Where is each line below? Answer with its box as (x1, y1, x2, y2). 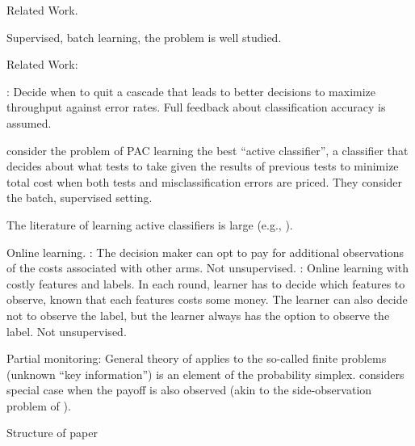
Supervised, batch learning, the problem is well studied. (6, 28, 282, 45)
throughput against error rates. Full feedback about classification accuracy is (6, 99, 386, 116)
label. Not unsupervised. (6, 322, 127, 339)
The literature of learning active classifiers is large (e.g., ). (6, 216, 293, 233)
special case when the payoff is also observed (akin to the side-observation (6, 381, 372, 398)
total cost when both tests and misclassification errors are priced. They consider (6, 173, 403, 190)
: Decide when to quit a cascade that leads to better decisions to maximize (6, 82, 376, 99)
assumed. (6, 114, 52, 131)
